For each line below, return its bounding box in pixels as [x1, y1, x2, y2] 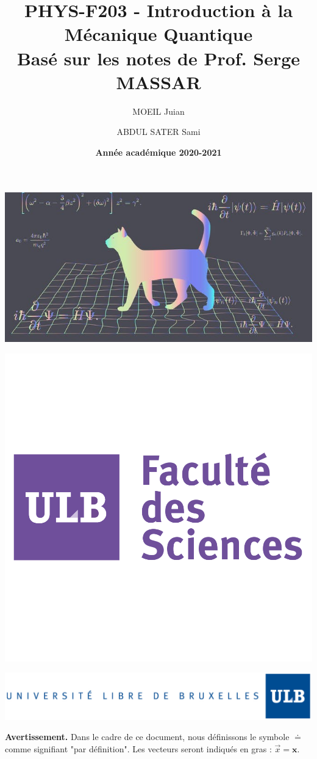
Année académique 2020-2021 [95, 145, 222, 158]
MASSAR [116, 69, 201, 94]
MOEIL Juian [132, 104, 185, 117]
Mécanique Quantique [64, 21, 253, 46]
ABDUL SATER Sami [116, 125, 201, 138]
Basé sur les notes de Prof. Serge [16, 45, 301, 70]
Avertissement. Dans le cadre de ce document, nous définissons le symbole [5, 730, 290, 743]
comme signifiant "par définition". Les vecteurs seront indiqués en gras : [5, 743, 272, 755]
